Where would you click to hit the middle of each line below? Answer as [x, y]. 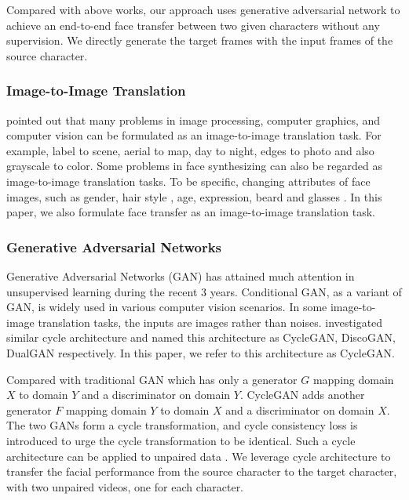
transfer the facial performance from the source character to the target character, [202, 471]
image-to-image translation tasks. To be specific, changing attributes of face [188, 181]
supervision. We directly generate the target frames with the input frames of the [200, 40]
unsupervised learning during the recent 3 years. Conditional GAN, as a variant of [204, 291]
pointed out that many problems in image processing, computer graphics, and [194, 120]
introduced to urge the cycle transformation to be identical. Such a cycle [181, 440]
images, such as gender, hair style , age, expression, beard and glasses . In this [194, 196]
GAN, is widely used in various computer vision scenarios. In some [167, 307]
